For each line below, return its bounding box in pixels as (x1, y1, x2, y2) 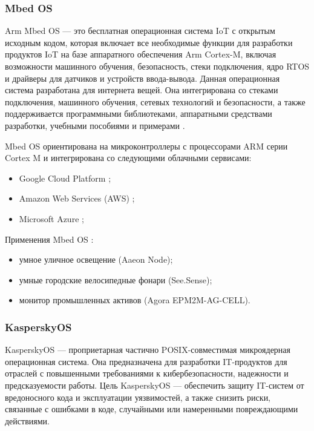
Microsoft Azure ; (19, 212, 84, 225)
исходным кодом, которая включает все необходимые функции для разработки (5, 36, 293, 48)
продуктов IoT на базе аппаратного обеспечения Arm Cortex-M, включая (5, 48, 276, 61)
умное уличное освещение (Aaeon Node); (19, 253, 173, 266)
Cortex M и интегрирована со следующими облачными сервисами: (5, 151, 252, 164)
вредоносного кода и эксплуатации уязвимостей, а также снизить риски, (5, 390, 271, 403)
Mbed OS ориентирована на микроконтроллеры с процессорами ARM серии (5, 139, 288, 152)
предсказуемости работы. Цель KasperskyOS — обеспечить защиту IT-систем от (5, 378, 304, 391)
